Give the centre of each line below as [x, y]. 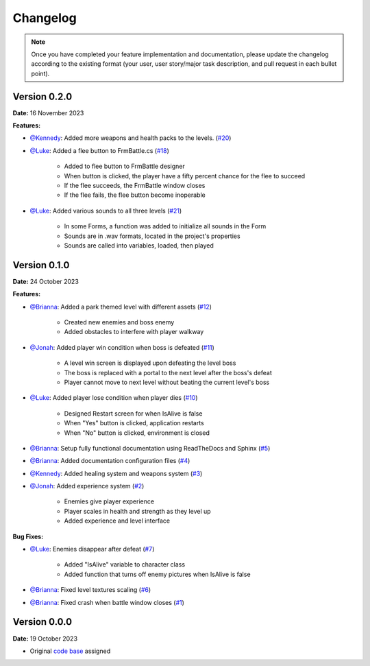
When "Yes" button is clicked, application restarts [134, 423]
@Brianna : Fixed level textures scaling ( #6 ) [90, 590]
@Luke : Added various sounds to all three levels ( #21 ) [106, 211]
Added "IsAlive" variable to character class [124, 564]
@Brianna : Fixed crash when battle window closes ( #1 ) [107, 602]
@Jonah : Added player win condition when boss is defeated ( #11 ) [122, 347]
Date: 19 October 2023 [45, 639]
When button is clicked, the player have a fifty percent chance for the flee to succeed [185, 176]
